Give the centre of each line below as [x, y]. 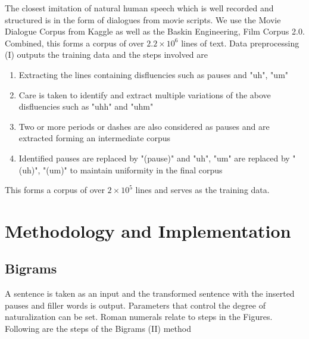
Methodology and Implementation [148, 230]
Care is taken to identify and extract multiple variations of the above [145, 94]
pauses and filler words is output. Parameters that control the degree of [135, 305]
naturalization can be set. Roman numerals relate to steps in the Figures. [139, 317]
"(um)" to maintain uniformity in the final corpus [133, 169]
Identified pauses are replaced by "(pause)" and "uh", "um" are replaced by [154, 158]
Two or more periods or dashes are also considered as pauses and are [144, 126]
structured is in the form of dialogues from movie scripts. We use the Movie [143, 19]
